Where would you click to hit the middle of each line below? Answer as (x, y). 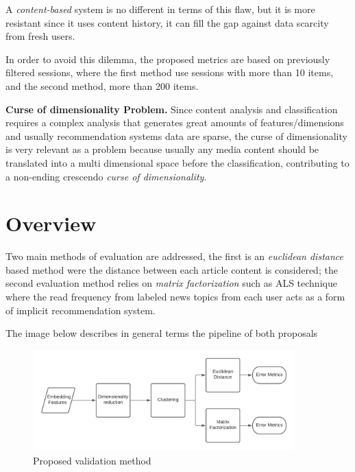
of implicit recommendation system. (81, 310)
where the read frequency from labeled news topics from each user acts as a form (175, 297)
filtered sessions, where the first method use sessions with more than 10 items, (170, 72)
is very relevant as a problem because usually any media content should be (162, 149)
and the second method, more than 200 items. (102, 85)
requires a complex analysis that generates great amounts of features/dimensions (175, 122)
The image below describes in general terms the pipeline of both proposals (162, 333)
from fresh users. (40, 36)
